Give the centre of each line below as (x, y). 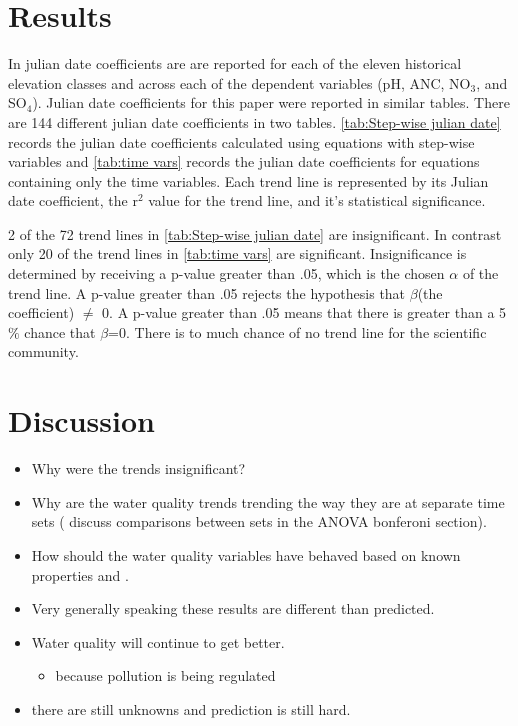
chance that (60, 331)
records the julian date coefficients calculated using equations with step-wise (241, 141)
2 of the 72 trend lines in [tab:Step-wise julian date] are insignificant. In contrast (255, 233)
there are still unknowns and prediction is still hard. (191, 708)
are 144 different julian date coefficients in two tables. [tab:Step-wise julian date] (254, 121)
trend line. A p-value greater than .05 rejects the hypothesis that (207, 292)
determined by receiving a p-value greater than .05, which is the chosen (226, 273)
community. (43, 351)
